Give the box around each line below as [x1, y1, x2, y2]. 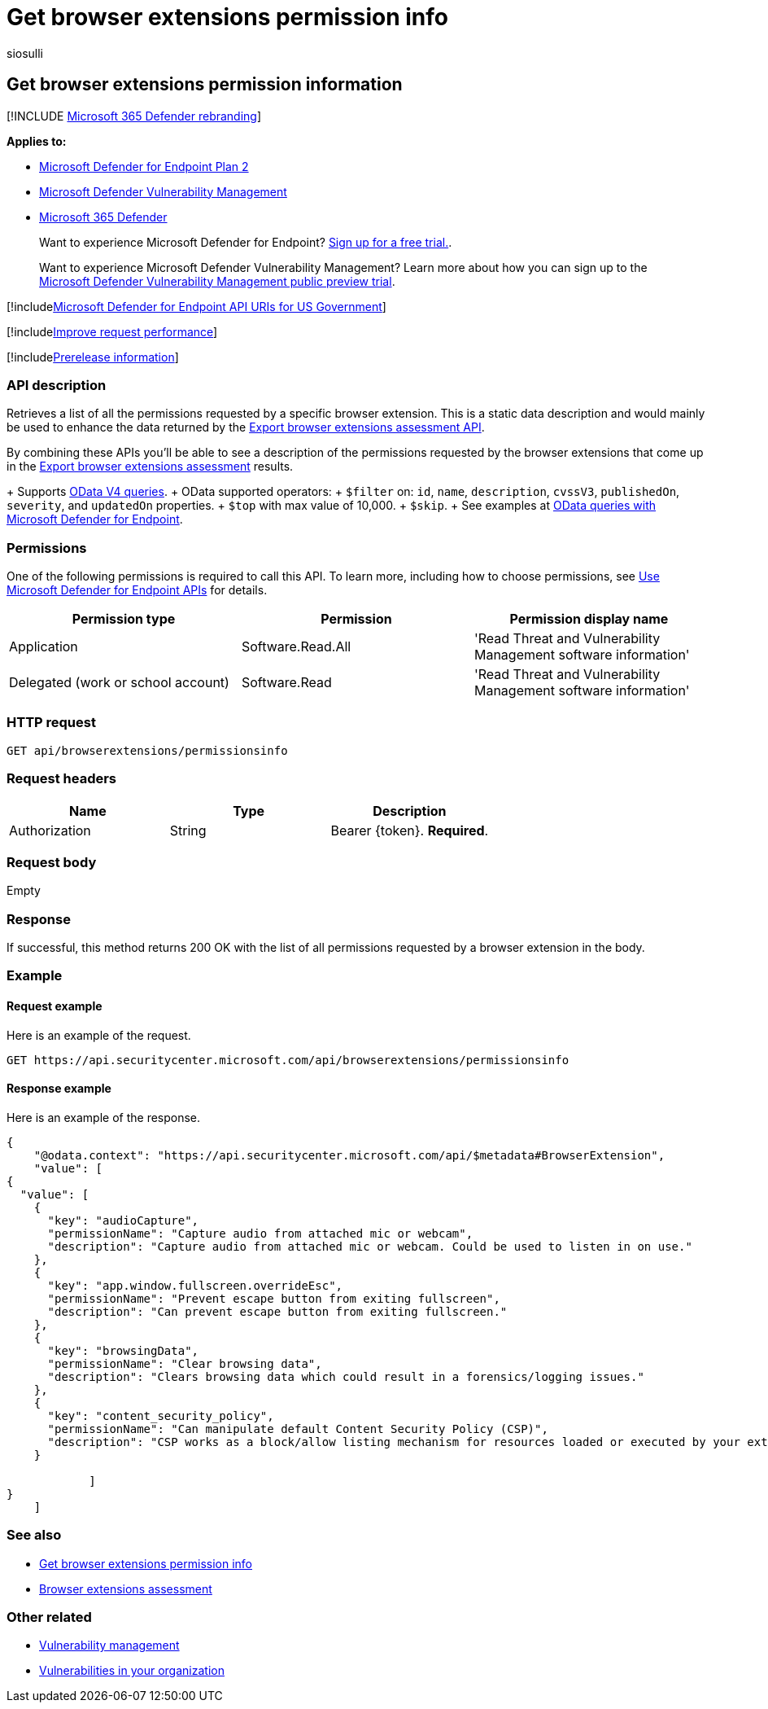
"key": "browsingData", [47, 1343, 199, 1357]
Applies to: [7, 134, 67, 148]
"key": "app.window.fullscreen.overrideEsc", [47, 1278, 343, 1292]
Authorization [9, 822, 91, 839]
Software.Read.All [241, 638, 351, 655]
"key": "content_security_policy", [47, 1409, 274, 1422]
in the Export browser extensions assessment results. [7, 459, 294, 474]
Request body [7, 853, 97, 870]
